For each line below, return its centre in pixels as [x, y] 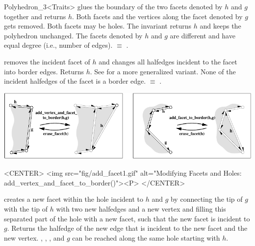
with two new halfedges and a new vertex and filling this [141, 209]
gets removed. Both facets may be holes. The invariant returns [98, 26]
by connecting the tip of [206, 199]
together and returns [35, 16]
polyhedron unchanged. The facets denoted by [73, 35]
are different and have [203, 35]
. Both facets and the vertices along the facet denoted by [157, 16]
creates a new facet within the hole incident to [74, 199]
